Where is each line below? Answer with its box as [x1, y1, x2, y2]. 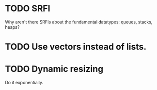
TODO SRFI [5, 3, 50, 14]
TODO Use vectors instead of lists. [5, 41, 147, 53]
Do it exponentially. [5, 80, 44, 86]
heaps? [5, 24, 20, 30]
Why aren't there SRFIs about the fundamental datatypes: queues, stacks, [5, 19, 153, 25]
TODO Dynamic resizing [5, 64, 104, 74]
